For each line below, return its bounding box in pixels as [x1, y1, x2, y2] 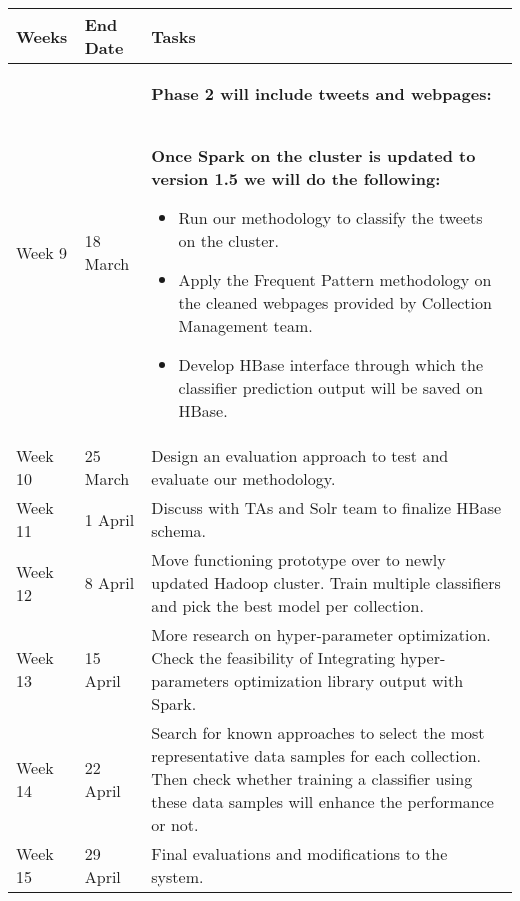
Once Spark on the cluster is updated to [151, 144, 476, 167]
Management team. [178, 314, 313, 337]
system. [151, 865, 204, 888]
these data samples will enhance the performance [151, 790, 494, 813]
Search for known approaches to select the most [151, 721, 485, 744]
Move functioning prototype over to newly [151, 548, 446, 571]
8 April [84, 571, 135, 594]
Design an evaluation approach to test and [151, 444, 449, 467]
